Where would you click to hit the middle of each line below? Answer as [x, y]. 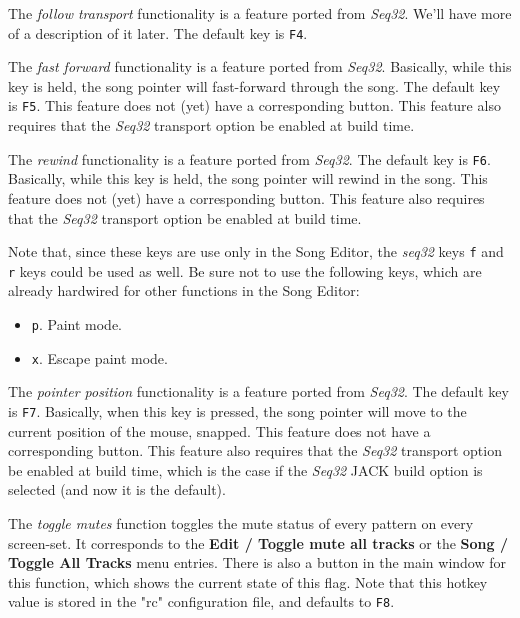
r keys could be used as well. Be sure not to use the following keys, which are [245, 270]
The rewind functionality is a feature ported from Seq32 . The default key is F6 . [249, 158]
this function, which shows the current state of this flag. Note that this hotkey [248, 581]
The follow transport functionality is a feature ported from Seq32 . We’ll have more [260, 13]
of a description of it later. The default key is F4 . [158, 32]
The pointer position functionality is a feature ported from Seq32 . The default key [258, 391]
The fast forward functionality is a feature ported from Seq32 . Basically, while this [260, 66]
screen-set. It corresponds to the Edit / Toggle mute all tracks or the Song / [258, 542]
